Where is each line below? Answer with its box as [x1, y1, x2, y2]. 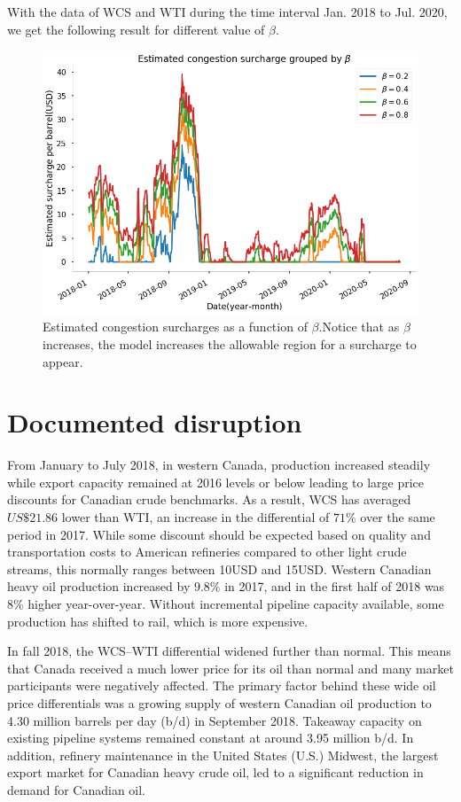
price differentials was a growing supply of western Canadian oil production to [7, 694, 432, 712]
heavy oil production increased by [7, 577, 191, 596]
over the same [360, 508, 435, 526]
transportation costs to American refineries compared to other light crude [7, 542, 407, 561]
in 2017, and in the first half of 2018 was [224, 577, 445, 596]
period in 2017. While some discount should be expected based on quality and [7, 525, 431, 543]
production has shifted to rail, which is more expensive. [7, 611, 309, 630]
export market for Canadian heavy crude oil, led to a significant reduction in [7, 763, 424, 782]
